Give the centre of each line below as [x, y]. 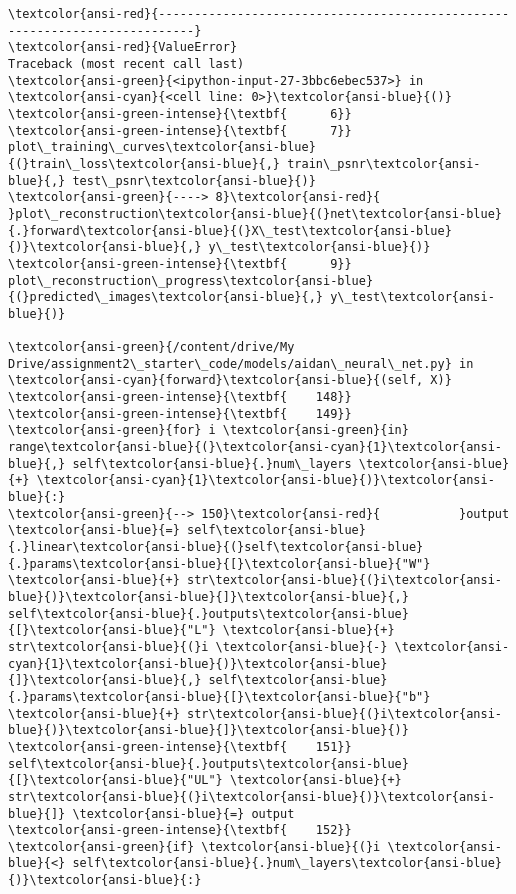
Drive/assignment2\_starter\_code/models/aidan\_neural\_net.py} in [241, 363]
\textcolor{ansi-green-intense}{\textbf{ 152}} [180, 830]
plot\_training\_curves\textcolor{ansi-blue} [162, 147]
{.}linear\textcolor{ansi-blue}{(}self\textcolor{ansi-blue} [216, 547]
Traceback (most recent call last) [126, 63]
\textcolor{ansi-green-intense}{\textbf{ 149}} [180, 413]
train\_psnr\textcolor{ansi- [384, 163]
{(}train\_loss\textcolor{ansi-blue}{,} [144, 163]
